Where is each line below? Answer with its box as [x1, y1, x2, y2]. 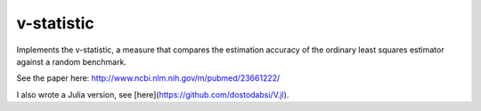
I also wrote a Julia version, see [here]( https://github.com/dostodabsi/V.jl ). [16, 89, 289, 99]
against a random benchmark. [16, 56, 126, 67]
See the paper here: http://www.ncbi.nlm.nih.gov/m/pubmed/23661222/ [16, 73, 281, 83]
